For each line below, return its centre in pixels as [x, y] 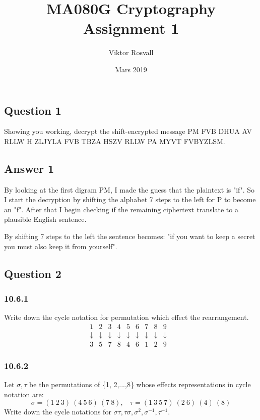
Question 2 [33, 273]
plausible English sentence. [45, 219]
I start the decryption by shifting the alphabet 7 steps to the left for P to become [130, 199]
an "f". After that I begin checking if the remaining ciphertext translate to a [121, 209]
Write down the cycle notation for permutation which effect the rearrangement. [126, 317]
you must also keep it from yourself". [61, 246]
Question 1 [33, 110]
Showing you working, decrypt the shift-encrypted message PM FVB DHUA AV [128, 131]
